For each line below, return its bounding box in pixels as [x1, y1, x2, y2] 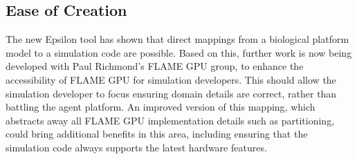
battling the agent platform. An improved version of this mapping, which [6, 100, 315, 114]
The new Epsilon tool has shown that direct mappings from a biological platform [6, 32, 349, 46]
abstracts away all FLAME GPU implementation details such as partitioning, [6, 113, 335, 127]
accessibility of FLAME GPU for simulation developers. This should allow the [6, 72, 336, 86]
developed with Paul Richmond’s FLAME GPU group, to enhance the [6, 59, 304, 73]
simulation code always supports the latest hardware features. [6, 140, 267, 154]
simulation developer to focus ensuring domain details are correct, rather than [6, 86, 337, 100]
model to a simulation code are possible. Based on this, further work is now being [6, 45, 352, 59]
